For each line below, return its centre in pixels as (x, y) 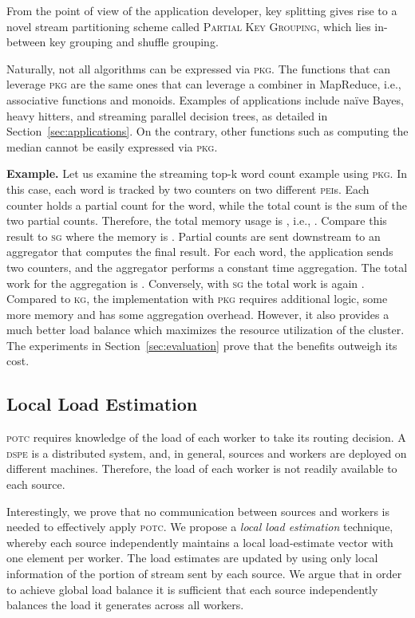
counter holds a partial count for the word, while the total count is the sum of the (207, 205)
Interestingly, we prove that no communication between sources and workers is (198, 511)
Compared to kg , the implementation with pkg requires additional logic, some (197, 299)
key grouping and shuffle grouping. (134, 42)
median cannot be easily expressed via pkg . (112, 146)
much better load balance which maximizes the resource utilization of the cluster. (206, 330)
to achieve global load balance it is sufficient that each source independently (192, 589)
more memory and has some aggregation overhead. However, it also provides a (198, 314)
